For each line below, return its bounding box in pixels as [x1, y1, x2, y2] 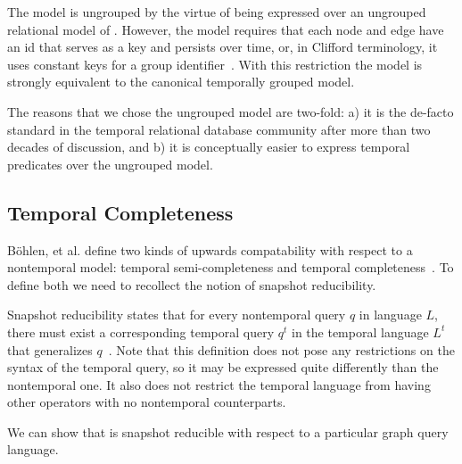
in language [359, 305, 422, 324]
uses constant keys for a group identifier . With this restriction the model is [7, 54, 423, 73]
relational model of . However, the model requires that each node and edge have [7, 20, 444, 38]
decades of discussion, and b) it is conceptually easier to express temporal [7, 137, 410, 156]
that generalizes [7, 340, 93, 359]
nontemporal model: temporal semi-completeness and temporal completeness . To [7, 258, 454, 277]
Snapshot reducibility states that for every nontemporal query [7, 305, 346, 324]
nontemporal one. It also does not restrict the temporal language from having [7, 375, 431, 394]
